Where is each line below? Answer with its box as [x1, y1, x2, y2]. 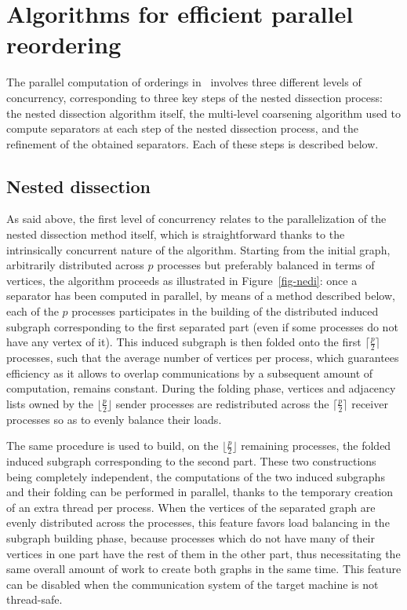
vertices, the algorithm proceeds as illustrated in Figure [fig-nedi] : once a [6, 272, 358, 288]
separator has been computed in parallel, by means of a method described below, [6, 287, 395, 304]
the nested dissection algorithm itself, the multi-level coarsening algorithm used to [6, 104, 402, 121]
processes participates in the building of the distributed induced [71, 303, 379, 320]
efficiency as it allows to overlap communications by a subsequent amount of [6, 364, 373, 381]
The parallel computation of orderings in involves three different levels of [6, 74, 362, 90]
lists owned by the [6, 395, 93, 411]
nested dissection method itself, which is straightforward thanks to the [6, 226, 345, 243]
